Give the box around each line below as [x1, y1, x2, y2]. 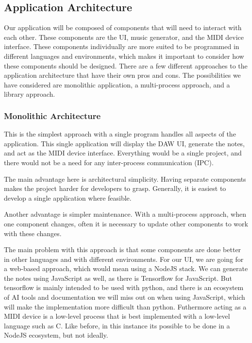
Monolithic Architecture [4, 109, 101, 121]
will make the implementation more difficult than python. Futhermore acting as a [4, 301, 247, 311]
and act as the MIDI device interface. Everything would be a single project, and [4, 148, 242, 158]
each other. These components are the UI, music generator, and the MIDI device [4, 32, 244, 42]
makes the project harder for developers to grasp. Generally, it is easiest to [4, 183, 226, 193]
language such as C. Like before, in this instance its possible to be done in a [4, 320, 230, 330]
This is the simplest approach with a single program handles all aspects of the [4, 129, 236, 139]
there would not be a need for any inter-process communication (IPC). [4, 157, 214, 167]
